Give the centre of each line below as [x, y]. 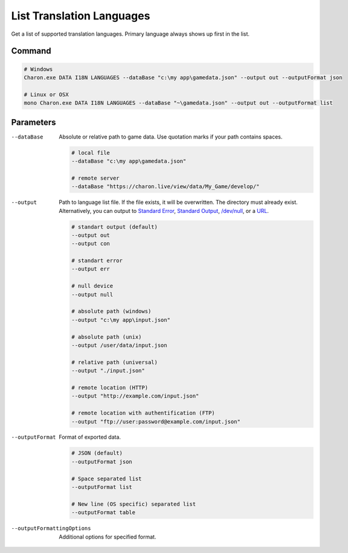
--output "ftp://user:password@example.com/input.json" [156, 421]
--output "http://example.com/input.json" [135, 396]
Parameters [34, 122]
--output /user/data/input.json [119, 345]
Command [31, 51]
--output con [91, 244]
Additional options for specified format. [108, 537]
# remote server [96, 178]
